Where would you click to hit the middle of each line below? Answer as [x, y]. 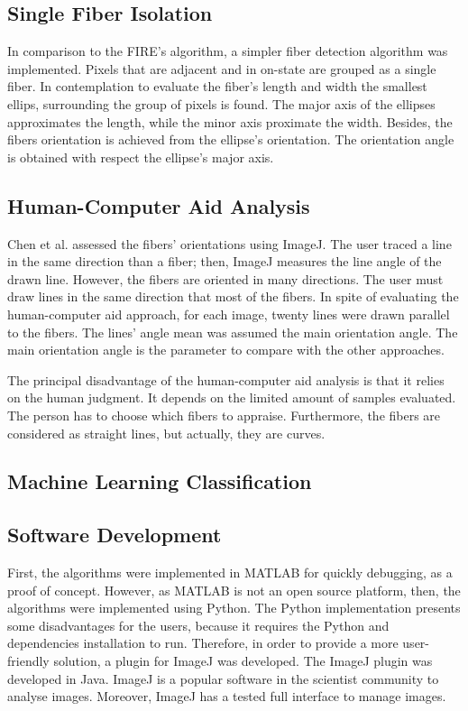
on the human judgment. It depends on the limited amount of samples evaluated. [232, 397]
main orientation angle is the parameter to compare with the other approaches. [226, 350]
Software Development [115, 535]
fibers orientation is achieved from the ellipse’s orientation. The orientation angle [231, 139]
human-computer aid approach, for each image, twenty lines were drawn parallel [229, 314]
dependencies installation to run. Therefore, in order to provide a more [203, 643]
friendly [28, 661]
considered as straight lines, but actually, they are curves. [166, 433]
